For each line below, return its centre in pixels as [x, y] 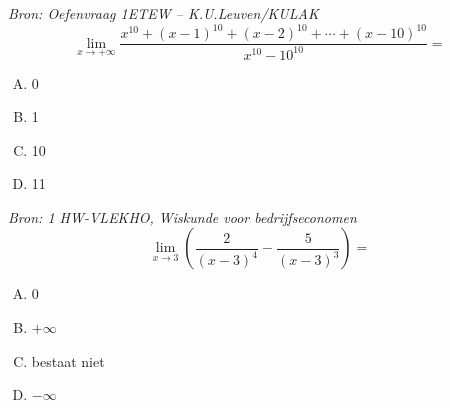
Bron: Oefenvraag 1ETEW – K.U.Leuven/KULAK [163, 13]
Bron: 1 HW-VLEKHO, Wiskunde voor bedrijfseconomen [182, 216]
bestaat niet [68, 360]
